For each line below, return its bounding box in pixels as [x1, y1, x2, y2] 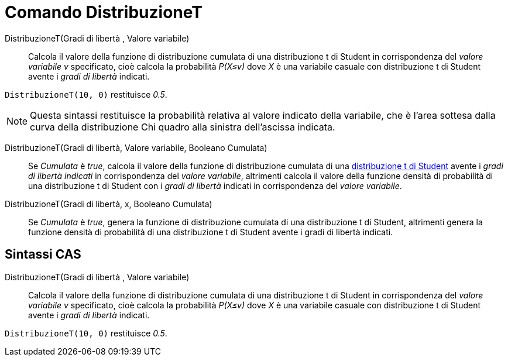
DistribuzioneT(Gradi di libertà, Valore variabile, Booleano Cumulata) [5, 142, 267, 153]
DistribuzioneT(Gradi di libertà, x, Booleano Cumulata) [5, 198, 212, 209]
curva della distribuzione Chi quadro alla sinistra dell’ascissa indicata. [30, 121, 335, 133]
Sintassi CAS [5, 247, 81, 262]
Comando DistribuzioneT [5, 2, 202, 22]
